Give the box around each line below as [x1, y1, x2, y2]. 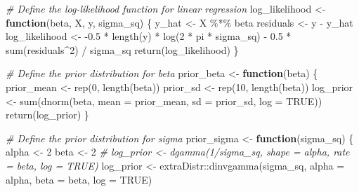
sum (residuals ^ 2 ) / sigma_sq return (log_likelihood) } [6, 42, 239, 57]
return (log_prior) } [6, 107, 89, 122]
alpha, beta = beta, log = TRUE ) [6, 172, 152, 186]
